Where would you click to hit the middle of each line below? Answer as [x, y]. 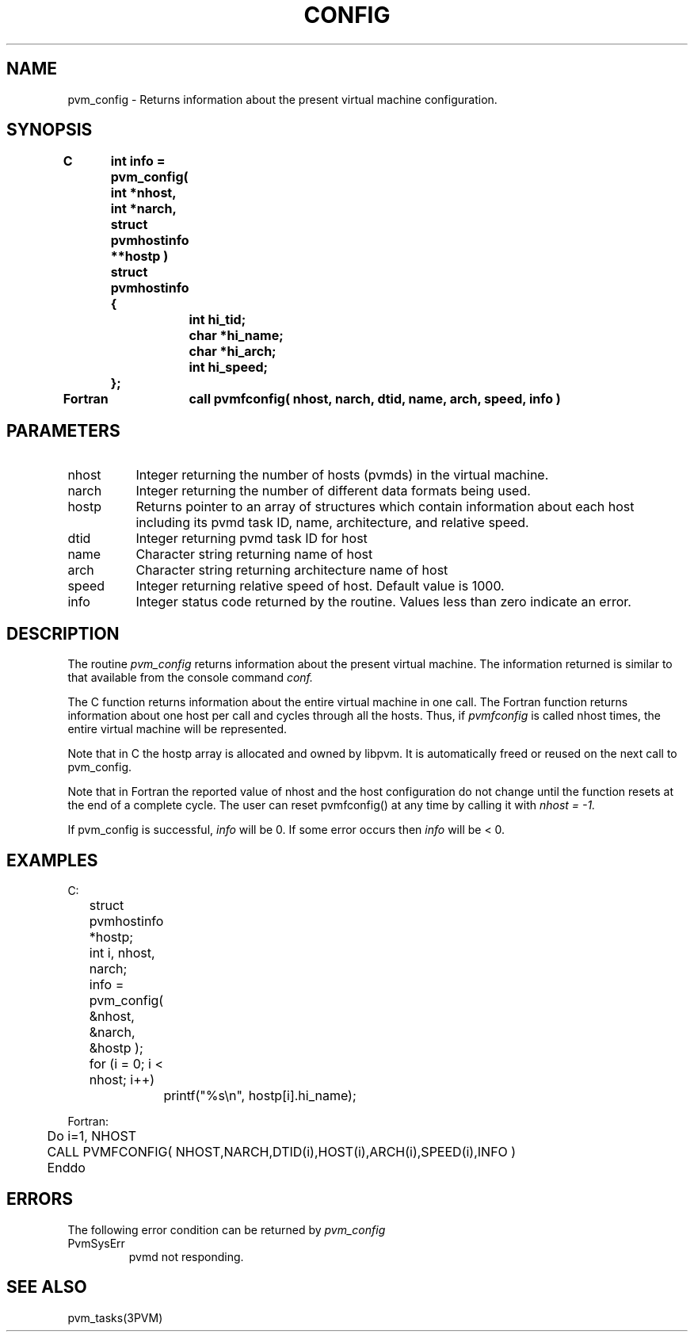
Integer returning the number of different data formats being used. [333, 491]
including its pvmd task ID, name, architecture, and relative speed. [332, 523]
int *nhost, [143, 193]
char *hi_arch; [233, 352]
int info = [138, 161]
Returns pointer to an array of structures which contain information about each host [385, 507]
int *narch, [143, 209]
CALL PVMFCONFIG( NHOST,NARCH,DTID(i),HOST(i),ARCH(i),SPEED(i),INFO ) [282, 1151]
